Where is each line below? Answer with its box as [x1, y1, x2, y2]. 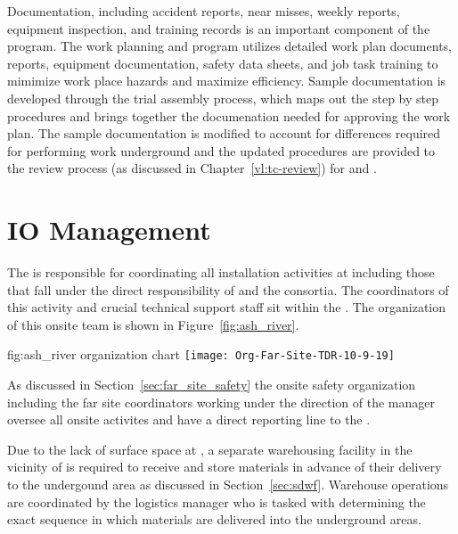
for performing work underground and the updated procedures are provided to [7, 141, 436, 160]
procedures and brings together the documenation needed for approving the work [7, 106, 451, 125]
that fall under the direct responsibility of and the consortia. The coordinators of [7, 280, 449, 299]
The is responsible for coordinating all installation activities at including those [7, 263, 435, 282]
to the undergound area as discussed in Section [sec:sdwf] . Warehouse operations [7, 475, 449, 494]
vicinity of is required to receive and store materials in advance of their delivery [7, 457, 442, 476]
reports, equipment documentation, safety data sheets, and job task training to [7, 53, 438, 72]
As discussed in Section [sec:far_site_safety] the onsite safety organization [7, 375, 416, 394]
